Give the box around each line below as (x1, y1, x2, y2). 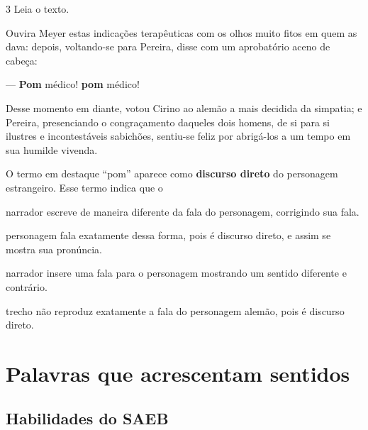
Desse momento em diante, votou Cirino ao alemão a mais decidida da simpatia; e (6, 100, 362, 115)
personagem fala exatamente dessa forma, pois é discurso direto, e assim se (6, 228, 331, 243)
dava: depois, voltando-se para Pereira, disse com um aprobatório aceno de (6, 39, 330, 54)
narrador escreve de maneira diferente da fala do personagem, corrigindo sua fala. (6, 204, 359, 219)
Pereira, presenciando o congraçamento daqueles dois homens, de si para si (6, 114, 330, 129)
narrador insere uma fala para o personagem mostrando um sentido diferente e (6, 265, 347, 280)
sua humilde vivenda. (6, 142, 98, 157)
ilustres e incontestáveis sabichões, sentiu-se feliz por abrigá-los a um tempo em (6, 128, 351, 143)
